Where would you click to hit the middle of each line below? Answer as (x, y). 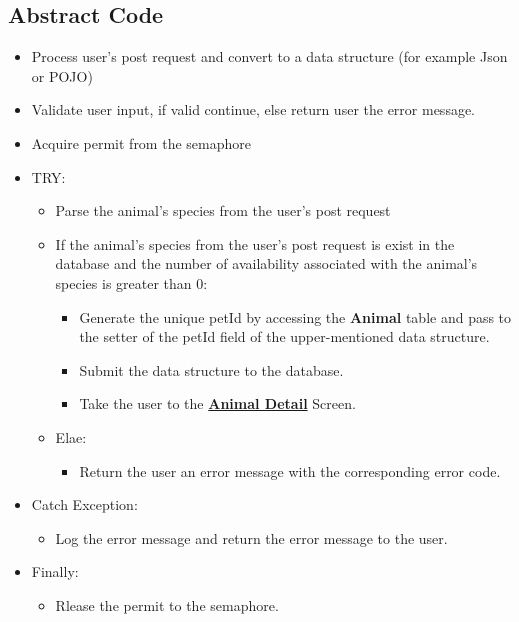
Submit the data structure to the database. (211, 369)
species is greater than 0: (131, 282)
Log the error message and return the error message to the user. (251, 537)
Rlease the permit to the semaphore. (167, 604)
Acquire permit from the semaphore (141, 142)
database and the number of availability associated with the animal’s (266, 263)
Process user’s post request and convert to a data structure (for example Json (269, 56)
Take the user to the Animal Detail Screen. (217, 403)
